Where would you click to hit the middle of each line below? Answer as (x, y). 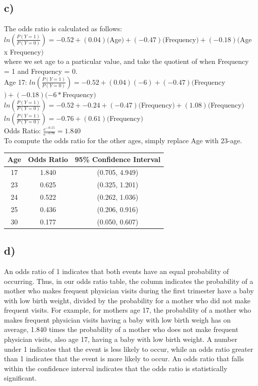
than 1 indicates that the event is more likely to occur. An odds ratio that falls (124, 358)
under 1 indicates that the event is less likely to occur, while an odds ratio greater (129, 349)
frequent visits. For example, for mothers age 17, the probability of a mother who (128, 310)
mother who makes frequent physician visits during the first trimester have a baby (129, 291)
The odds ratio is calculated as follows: (63, 28)
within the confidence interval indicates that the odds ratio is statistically (116, 368)
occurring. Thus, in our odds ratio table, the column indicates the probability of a (129, 281)
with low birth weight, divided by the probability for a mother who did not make (127, 300)
